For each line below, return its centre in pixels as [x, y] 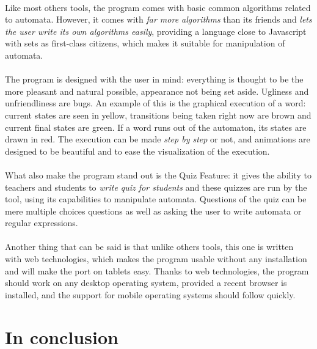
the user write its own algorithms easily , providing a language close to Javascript [156, 31]
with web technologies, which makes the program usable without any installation [156, 259]
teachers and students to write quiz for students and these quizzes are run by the [156, 187]
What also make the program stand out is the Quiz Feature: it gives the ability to [158, 174]
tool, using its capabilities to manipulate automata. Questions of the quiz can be [156, 199]
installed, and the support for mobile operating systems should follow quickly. [150, 294]
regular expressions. [42, 223]
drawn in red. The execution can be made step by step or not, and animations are [158, 139]
